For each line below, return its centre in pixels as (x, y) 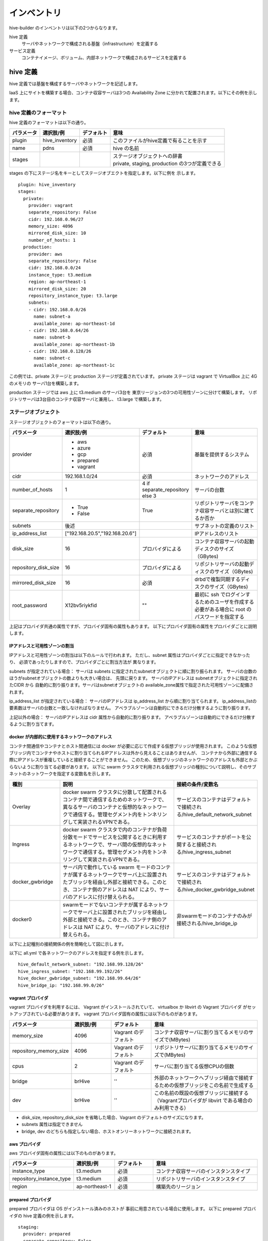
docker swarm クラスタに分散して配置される (115, 792)
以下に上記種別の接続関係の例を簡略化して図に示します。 (68, 944)
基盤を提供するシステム (222, 454)
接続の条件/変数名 (197, 784)
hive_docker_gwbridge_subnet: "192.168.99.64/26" (80, 978)
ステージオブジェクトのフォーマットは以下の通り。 (61, 422)
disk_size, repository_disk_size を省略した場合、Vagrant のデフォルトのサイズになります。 (114, 1117)
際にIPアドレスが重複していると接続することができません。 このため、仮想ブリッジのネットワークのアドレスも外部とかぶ (133, 760)
